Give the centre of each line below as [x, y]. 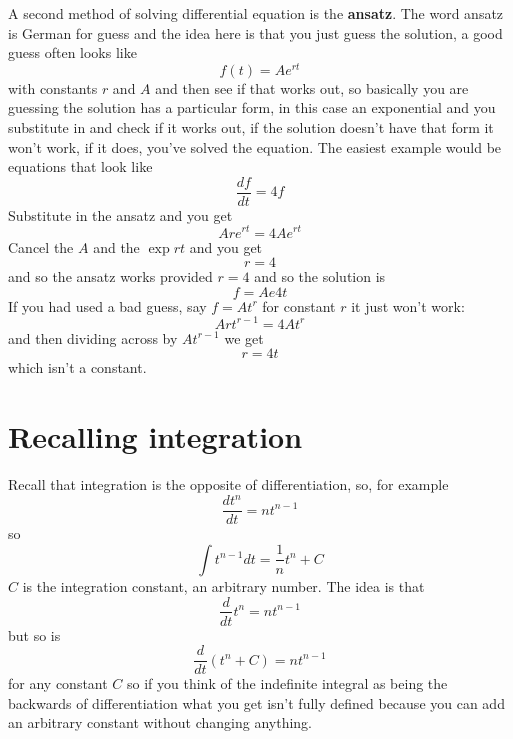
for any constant [58, 683]
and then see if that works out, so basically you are [312, 87]
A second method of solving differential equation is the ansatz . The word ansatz [256, 13]
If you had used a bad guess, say [107, 305]
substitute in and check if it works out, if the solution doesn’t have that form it [251, 127]
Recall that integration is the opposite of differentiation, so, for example [228, 484]
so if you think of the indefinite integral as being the [287, 683]
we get [244, 337]
